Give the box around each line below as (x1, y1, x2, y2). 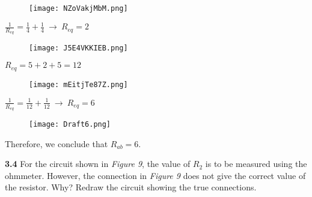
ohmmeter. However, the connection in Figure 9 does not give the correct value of (5, 169, 306, 181)
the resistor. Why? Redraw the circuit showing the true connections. (5, 181, 257, 193)
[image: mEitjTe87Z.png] (29, 80, 128, 89)
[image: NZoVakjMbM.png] (29, 4, 128, 13)
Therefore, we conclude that (5, 137, 108, 150)
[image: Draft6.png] (29, 120, 111, 129)
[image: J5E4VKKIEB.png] (29, 44, 128, 53)
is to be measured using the (205, 157, 307, 170)
